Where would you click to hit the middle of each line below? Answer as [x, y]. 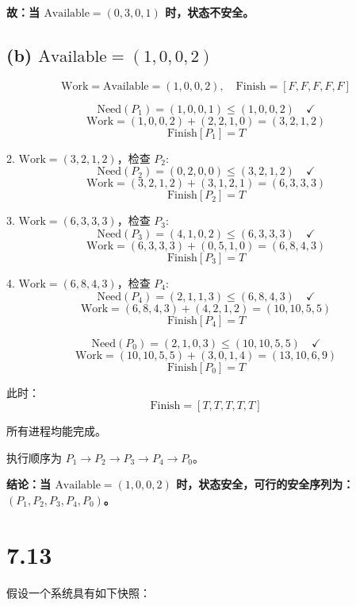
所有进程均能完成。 [56, 431]
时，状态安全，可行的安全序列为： [265, 484]
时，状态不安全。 [210, 12]
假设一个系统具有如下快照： [78, 592]
